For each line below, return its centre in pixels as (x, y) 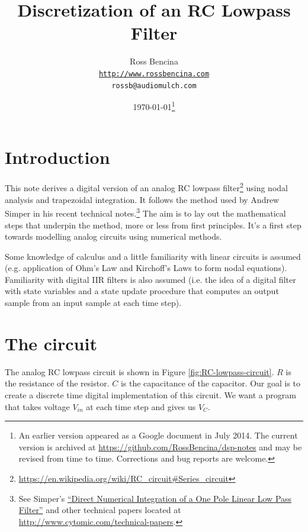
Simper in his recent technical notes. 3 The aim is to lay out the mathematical (145, 212)
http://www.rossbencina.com (154, 74)
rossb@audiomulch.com (154, 86)
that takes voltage (37, 406)
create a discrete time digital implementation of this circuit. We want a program (150, 394)
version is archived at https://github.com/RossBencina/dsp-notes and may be (160, 446)
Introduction (57, 157)
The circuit (51, 343)
